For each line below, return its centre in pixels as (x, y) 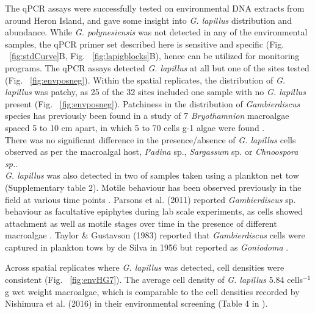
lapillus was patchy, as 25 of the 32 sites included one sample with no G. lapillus (155, 92)
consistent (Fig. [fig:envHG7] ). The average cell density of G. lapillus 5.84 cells (154, 280)
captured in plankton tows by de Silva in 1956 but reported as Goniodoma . (147, 247)
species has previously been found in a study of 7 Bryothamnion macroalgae (147, 116)
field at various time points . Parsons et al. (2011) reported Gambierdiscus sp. (150, 199)
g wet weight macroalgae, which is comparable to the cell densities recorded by (152, 291)
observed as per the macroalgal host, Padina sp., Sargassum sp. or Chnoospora (152, 152)
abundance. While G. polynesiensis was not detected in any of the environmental (156, 32)
